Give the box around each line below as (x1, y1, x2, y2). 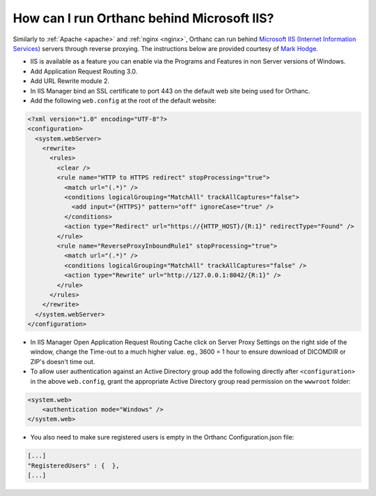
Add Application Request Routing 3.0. (30, 67, 138, 75)
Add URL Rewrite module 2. (30, 77, 110, 85)
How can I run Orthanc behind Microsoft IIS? (13, 10, 274, 26)
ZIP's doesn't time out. (30, 357, 95, 366)
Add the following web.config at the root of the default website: (30, 96, 217, 105)
